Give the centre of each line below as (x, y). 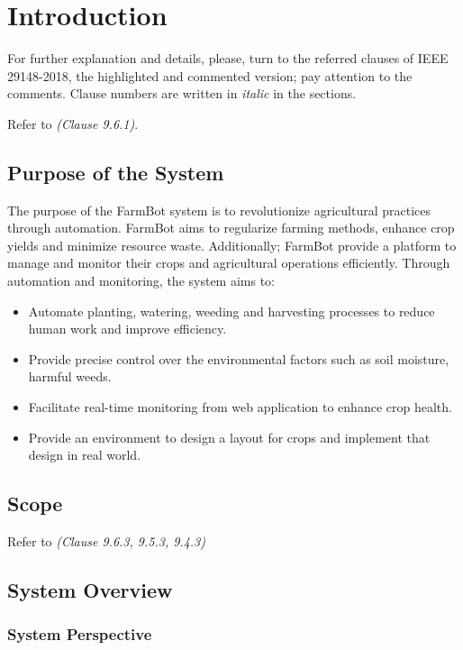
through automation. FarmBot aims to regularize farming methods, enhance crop (231, 228)
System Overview (90, 590)
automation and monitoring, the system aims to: (141, 281)
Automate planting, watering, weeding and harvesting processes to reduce (231, 311)
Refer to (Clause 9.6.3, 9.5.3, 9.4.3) (106, 541)
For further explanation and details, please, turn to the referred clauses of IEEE (228, 58)
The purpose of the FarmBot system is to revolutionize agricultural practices (219, 210)
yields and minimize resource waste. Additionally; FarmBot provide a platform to (232, 245)
